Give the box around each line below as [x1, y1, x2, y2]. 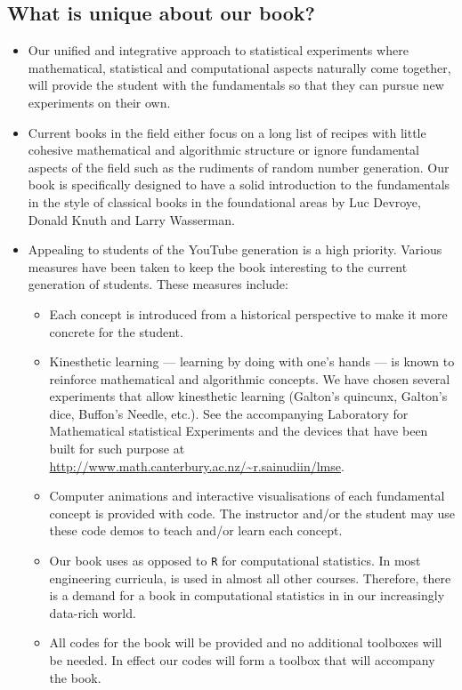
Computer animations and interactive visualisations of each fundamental [49, 486, 445, 505]
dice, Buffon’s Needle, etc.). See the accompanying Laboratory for [49, 404, 409, 422]
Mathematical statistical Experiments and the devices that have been [49, 421, 428, 440]
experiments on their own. [28, 92, 171, 111]
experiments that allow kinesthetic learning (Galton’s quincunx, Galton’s [49, 387, 448, 405]
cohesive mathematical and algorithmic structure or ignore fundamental [28, 140, 419, 159]
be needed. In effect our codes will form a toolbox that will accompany [49, 651, 435, 670]
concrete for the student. [49, 322, 183, 341]
